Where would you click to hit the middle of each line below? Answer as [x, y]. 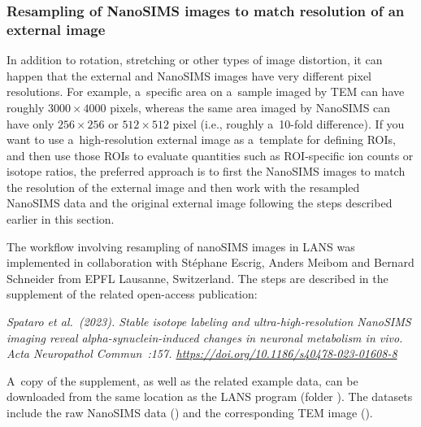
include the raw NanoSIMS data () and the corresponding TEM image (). [190, 413]
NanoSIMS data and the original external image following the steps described [200, 203]
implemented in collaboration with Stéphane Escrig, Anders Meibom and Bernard [210, 262]
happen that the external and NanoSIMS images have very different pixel [189, 75]
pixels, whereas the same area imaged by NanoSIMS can [250, 107]
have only [30, 123]
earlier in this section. [61, 219]
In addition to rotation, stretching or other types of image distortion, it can [195, 60]
